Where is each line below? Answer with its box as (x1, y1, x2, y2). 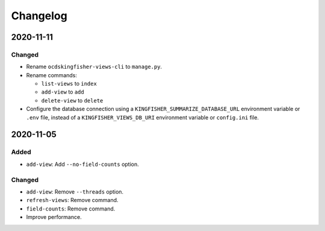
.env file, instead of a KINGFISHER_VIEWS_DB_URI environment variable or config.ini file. (26, 113, 259, 121)
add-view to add (41, 88, 84, 96)
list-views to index (41, 80, 97, 87)
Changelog (11, 9, 67, 22)
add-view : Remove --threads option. (26, 188, 123, 195)
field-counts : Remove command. (26, 205, 116, 212)
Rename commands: (26, 71, 78, 78)
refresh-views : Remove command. (26, 197, 119, 204)
